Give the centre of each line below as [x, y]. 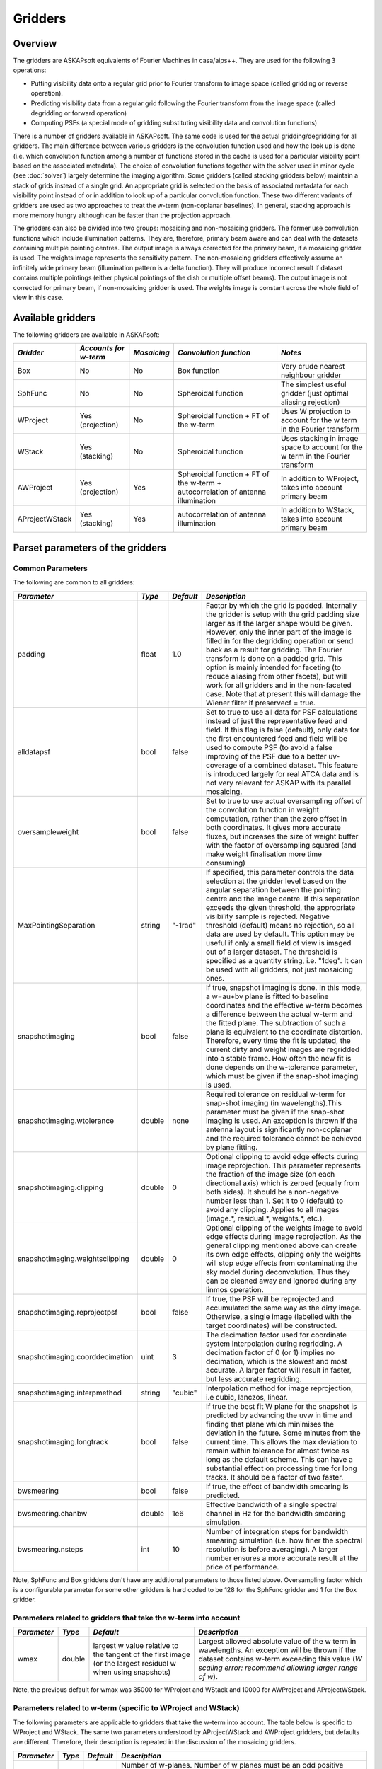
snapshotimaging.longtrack [63, 1441]
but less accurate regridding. [254, 1378]
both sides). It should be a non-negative [272, 1192]
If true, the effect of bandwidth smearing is [277, 1486]
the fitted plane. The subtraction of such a [276, 1022]
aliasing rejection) [310, 402]
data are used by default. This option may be [280, 934]
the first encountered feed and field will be [277, 738]
